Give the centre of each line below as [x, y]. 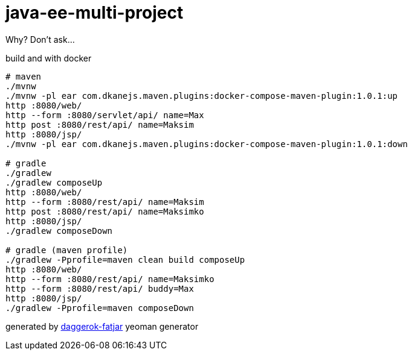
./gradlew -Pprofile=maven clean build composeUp [125, 259]
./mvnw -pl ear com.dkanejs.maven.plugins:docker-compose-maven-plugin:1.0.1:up [202, 96]
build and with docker [49, 58]
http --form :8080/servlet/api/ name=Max [105, 115]
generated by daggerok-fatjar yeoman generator [102, 326]
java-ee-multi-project [95, 13]
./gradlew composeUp [54, 182]
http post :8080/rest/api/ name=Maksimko [105, 211]
